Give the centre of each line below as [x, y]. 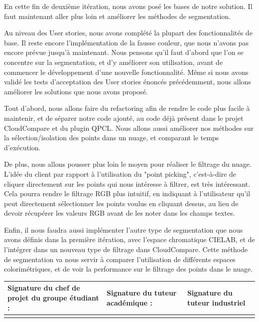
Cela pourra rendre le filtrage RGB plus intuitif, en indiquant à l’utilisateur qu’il [127, 193]
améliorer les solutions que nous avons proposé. [76, 91]
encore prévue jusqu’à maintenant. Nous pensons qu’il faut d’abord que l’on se [124, 52]
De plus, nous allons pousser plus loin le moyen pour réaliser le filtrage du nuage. [128, 164]
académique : [129, 302]
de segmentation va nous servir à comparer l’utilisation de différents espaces [120, 259]
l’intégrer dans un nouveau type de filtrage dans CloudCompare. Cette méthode [126, 249]
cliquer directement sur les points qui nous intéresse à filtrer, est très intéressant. [127, 183]
